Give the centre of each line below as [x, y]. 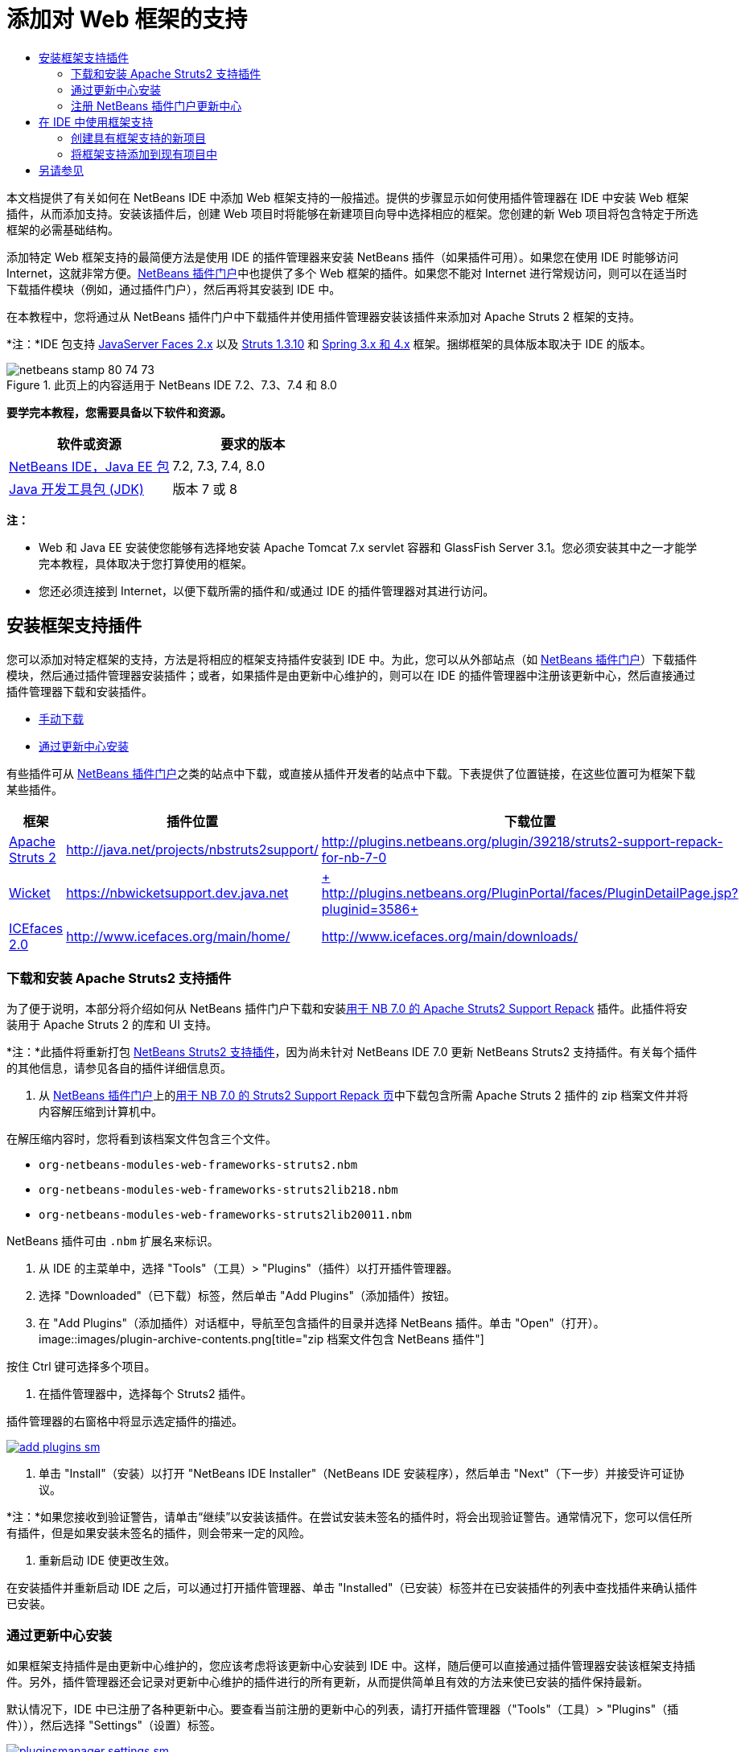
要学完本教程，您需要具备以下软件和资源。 [119, 412]
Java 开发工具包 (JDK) [76, 489]
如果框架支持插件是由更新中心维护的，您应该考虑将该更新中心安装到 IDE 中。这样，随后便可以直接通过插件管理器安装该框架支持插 [351, 1666]
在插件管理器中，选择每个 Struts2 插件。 [146, 1394]
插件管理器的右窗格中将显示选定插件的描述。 [125, 1421]
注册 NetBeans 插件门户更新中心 [156, 105]
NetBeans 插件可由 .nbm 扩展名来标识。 [113, 1241]
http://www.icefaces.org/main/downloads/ [450, 936]
